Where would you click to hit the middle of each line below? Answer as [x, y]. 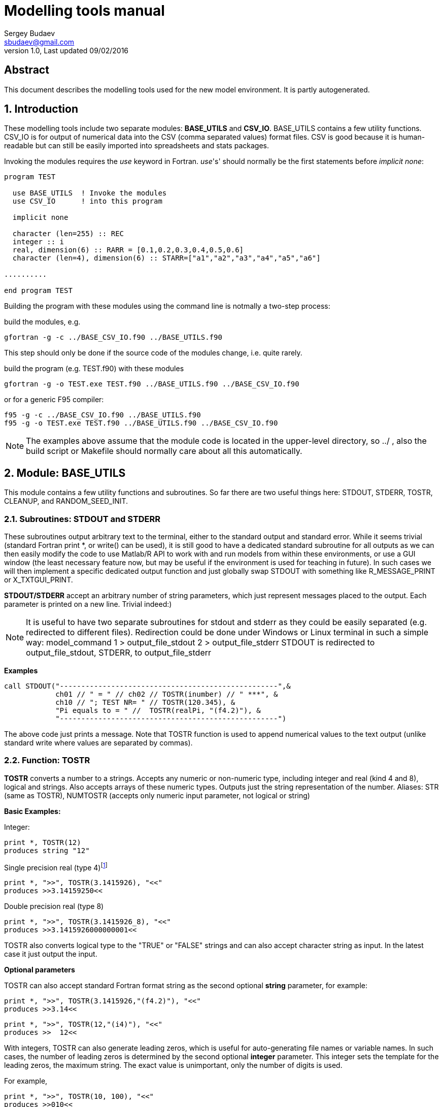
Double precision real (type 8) [54, 906]
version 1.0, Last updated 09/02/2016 [66, 50]
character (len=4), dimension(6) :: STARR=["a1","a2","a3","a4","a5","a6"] [166, 258]
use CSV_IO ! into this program [87, 201]
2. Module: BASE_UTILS [65, 473]
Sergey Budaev [30, 33]
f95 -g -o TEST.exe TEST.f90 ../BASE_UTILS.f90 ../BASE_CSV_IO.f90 [141, 423]
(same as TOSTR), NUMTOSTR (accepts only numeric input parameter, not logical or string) [157, 795]
